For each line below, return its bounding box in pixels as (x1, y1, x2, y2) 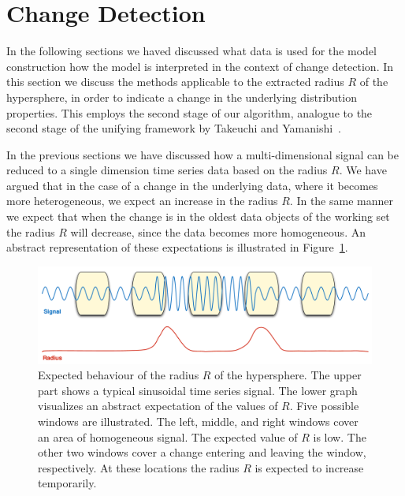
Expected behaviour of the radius (38, 367, 199, 383)
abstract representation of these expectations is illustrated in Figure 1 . (6, 239, 348, 255)
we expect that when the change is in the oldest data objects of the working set (6, 208, 390, 225)
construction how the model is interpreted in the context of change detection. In (6, 58, 394, 74)
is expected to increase (255, 459, 364, 475)
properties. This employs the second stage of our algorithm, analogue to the (6, 104, 373, 121)
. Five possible (289, 397, 359, 414)
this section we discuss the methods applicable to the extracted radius (6, 73, 344, 90)
